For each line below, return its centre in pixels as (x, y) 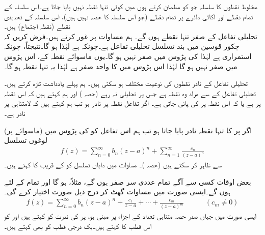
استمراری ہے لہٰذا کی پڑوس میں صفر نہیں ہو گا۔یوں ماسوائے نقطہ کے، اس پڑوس (128, 56)
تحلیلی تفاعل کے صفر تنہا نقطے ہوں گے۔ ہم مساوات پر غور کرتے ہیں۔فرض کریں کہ (131, 36)
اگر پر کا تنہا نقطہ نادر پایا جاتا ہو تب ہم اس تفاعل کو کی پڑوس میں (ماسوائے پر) (128, 130)
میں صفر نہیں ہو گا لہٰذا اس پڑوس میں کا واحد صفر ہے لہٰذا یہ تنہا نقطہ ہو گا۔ (121, 66)
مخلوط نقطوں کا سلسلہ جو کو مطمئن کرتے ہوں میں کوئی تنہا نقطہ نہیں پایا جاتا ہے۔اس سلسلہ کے (131, 6)
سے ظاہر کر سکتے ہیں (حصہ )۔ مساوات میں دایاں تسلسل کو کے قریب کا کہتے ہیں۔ (113, 165)
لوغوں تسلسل (26, 140)
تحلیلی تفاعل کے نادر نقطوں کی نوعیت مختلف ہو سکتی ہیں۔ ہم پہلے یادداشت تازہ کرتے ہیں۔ (126, 83)
